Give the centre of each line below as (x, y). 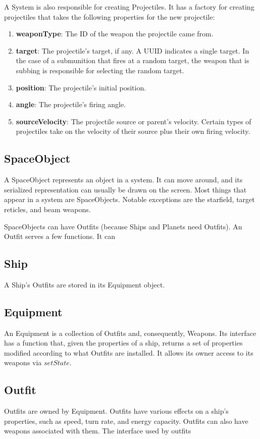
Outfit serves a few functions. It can (60, 236)
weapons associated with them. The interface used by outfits (98, 431)
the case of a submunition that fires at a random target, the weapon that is (133, 60)
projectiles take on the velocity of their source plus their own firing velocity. (133, 131)
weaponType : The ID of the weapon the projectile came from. (115, 34)
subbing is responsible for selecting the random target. (100, 70)
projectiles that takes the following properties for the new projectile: (110, 16)
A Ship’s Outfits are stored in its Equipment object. (85, 284)
